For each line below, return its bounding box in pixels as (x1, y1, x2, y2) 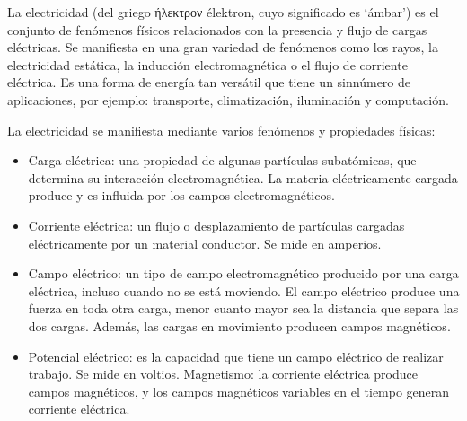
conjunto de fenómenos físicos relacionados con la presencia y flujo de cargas (7, 20, 427, 39)
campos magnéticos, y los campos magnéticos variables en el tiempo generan (28, 382, 450, 400)
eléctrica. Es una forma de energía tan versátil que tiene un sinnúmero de (7, 73, 410, 92)
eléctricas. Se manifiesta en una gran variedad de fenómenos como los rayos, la (7, 38, 438, 57)
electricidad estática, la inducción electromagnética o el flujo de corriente (7, 55, 408, 74)
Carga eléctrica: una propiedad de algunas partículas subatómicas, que (28, 151, 417, 170)
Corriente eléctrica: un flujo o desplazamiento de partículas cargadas (28, 215, 405, 234)
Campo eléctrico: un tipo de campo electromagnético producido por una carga (28, 264, 459, 283)
